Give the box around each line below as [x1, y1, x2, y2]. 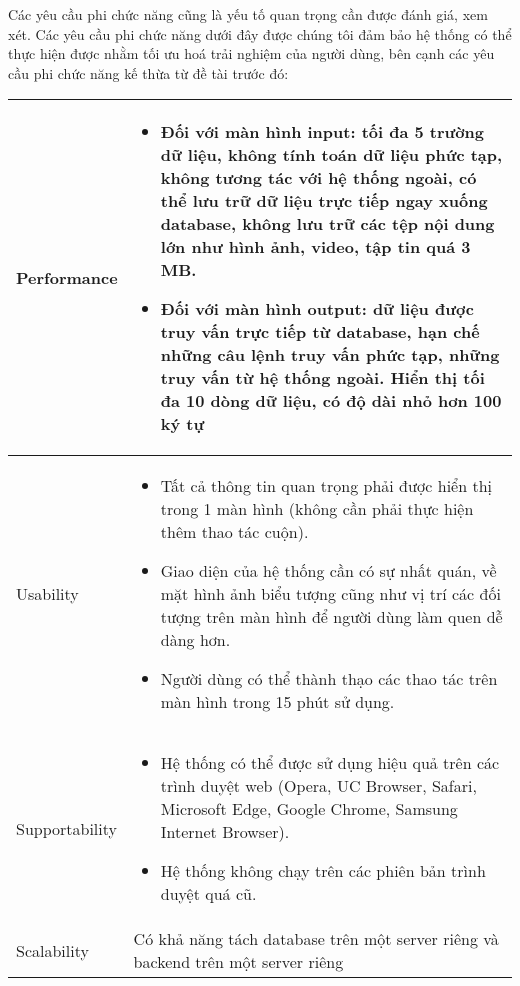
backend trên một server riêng [133, 950, 344, 974]
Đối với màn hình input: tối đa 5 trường [160, 120, 484, 144]
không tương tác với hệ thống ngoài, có [160, 166, 477, 190]
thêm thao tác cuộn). [160, 520, 309, 544]
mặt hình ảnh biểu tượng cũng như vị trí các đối [160, 582, 501, 606]
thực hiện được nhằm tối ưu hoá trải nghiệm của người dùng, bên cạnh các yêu [8, 43, 495, 64]
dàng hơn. [160, 628, 231, 652]
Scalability [16, 938, 89, 962]
